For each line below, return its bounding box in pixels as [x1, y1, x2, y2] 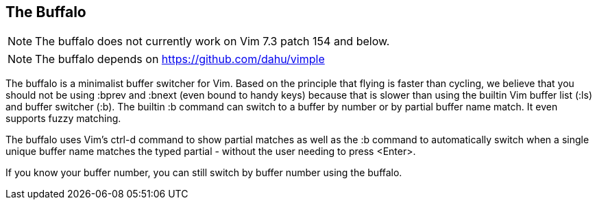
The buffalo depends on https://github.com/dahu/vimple [35, 52, 325, 67]
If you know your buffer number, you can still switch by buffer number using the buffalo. [5, 167, 402, 179]
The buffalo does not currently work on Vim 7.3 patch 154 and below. [35, 34, 390, 49]
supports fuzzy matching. [5, 112, 121, 125]
